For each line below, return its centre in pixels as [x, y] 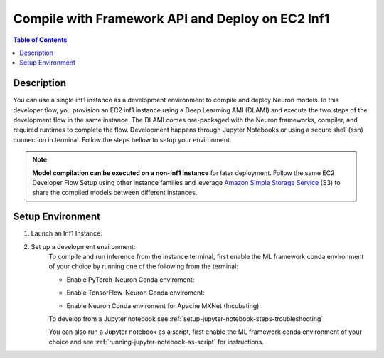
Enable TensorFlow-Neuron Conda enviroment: [136, 293]
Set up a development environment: [83, 246]
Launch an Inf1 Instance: [66, 233]
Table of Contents [40, 40]
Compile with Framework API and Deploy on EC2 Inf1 [171, 19]
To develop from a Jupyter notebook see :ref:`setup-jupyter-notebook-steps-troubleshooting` [186, 319]
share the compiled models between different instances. [115, 193]
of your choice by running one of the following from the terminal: [143, 266]
